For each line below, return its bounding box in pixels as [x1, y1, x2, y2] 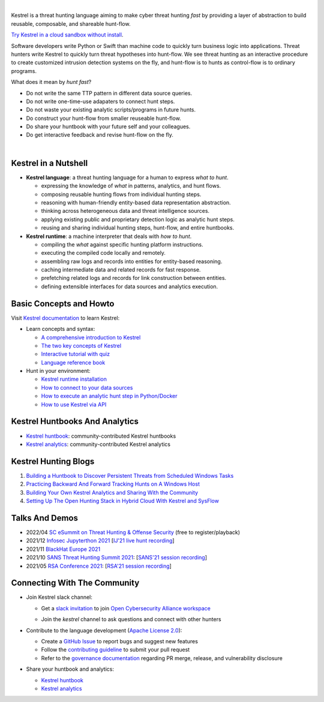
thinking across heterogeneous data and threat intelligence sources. [41, 207, 210, 215]
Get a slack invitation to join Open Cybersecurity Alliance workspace [41, 604, 211, 611]
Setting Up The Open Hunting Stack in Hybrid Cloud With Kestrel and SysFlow [26, 498, 219, 505]
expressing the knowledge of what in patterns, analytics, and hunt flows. [41, 182, 221, 189]
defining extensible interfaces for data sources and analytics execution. [41, 282, 218, 290]
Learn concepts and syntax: [26, 326, 95, 333]
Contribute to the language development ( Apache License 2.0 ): [26, 626, 182, 634]
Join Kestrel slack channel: [26, 593, 93, 601]
